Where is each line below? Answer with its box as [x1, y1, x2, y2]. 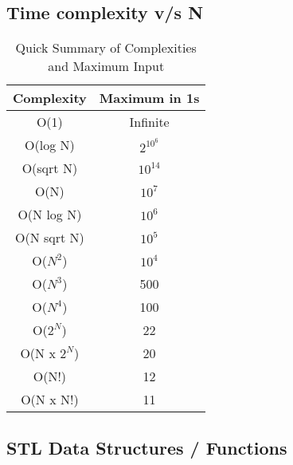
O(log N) [25, 136, 75, 155]
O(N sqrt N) [14, 228, 84, 247]
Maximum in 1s [99, 89, 200, 108]
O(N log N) [18, 205, 82, 224]
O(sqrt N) [21, 159, 78, 178]
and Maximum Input [48, 57, 165, 76]
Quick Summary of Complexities [15, 38, 197, 57]
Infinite [129, 112, 170, 132]
